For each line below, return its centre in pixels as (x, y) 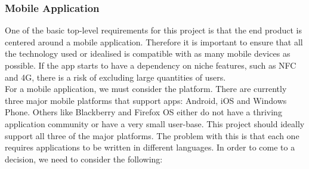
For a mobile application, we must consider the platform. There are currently (146, 89)
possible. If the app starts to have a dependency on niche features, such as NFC (151, 65)
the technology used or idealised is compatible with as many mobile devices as (148, 53)
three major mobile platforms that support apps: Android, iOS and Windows (146, 100)
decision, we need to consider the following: (84, 159)
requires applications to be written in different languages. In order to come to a (150, 147)
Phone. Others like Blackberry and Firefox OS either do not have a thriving (143, 112)
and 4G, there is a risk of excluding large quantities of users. (115, 77)
